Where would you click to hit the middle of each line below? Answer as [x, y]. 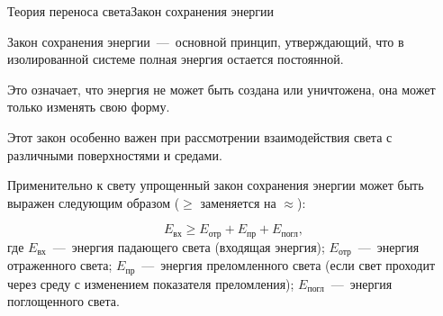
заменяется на [238, 202]
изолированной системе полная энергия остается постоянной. [176, 59]
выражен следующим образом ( [94, 202]
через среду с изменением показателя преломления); [151, 283]
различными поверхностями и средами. [115, 154]
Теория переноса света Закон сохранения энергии [141, 11]
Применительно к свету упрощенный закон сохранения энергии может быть [216, 185]
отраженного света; [60, 265]
